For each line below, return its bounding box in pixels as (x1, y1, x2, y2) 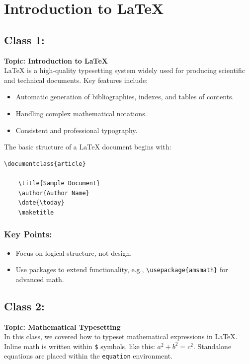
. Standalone (193, 341, 232, 351)
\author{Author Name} (18, 189, 89, 197)
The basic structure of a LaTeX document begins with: (4, 142, 171, 152)
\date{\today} (18, 199, 65, 207)
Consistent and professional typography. (15, 125, 138, 135)
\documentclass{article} (4, 160, 86, 167)
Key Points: (4, 228, 52, 240)
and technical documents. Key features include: (4, 74, 148, 85)
